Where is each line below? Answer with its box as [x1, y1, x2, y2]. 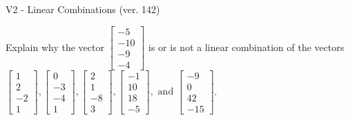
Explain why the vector [6, 39, 104, 54]
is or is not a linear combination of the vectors [148, 39, 344, 54]
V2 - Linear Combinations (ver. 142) [6, 2, 160, 16]
